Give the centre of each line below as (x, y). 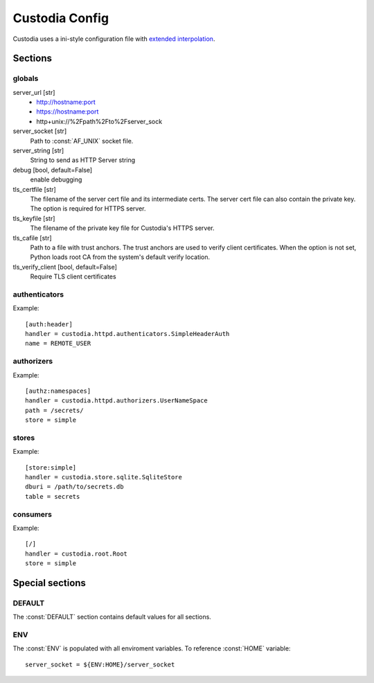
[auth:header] (49, 324)
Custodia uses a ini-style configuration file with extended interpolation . (114, 39)
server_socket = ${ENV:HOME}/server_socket (100, 664)
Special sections (50, 583)
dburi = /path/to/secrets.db (74, 487)
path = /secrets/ (54, 410)
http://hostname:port (66, 102)
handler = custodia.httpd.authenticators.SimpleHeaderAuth (127, 334)
